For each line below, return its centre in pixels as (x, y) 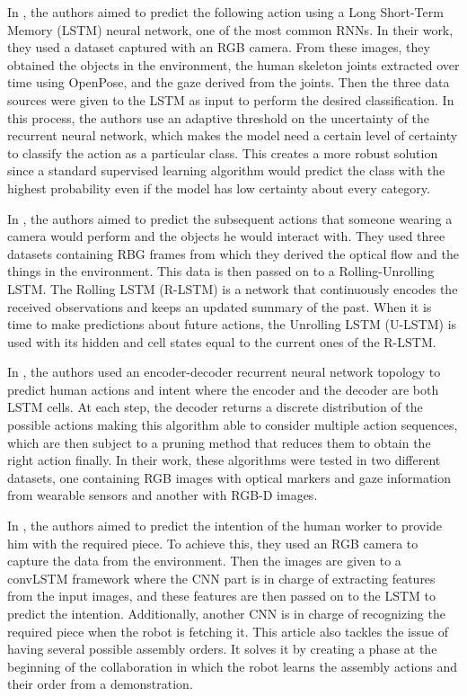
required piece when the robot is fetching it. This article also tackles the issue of (228, 631)
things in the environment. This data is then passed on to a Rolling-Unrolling (221, 271)
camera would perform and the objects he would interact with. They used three (226, 236)
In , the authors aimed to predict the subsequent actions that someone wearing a (230, 218)
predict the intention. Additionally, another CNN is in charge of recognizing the (226, 613)
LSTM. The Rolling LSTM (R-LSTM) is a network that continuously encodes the (233, 288)
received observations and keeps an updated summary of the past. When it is (220, 306)
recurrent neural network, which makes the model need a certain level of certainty (233, 135)
